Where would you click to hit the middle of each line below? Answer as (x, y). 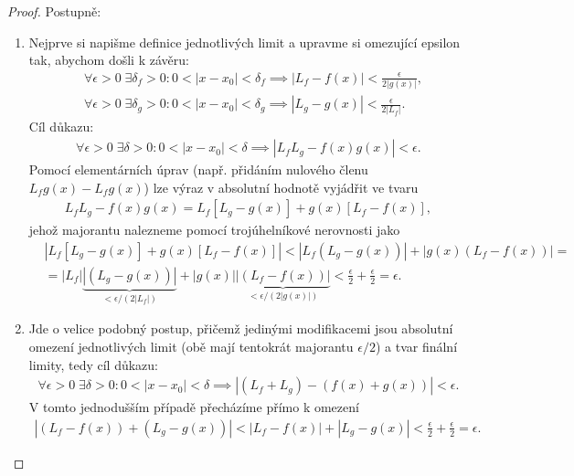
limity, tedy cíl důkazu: (93, 364)
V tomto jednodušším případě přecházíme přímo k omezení (194, 407)
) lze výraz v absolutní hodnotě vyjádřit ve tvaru (281, 187)
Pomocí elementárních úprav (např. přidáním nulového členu (198, 169)
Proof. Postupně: (54, 11)
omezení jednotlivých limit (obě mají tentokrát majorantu (191, 347)
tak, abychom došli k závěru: (109, 60)
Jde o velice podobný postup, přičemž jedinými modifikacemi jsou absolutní (241, 328)
